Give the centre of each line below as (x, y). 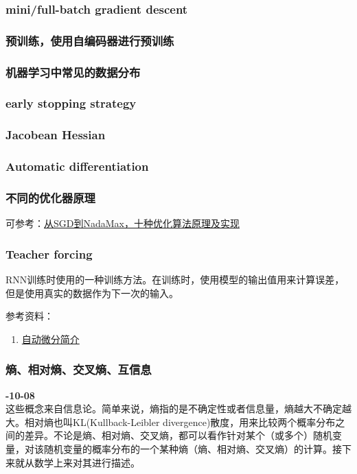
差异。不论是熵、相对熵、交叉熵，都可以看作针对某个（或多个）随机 (178, 435)
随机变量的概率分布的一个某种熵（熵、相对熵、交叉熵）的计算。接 (193, 449)
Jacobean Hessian (56, 135)
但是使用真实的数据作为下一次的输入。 (92, 293)
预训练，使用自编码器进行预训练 (90, 40)
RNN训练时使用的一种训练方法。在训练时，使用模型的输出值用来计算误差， (175, 280)
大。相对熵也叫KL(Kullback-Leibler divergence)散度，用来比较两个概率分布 (171, 422)
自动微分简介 (50, 339)
